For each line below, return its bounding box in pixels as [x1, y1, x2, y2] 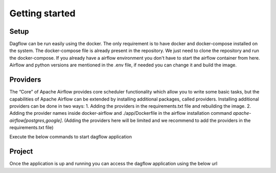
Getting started [9, 8, 76, 19]
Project [9, 147, 33, 156]
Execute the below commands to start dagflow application [9, 134, 132, 140]
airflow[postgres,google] [9, 117, 62, 123]
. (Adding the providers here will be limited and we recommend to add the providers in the [61, 117, 251, 123]
